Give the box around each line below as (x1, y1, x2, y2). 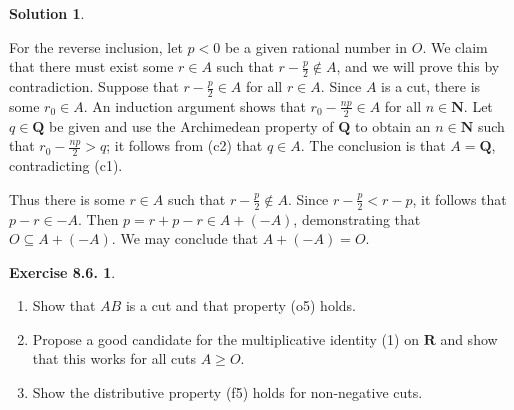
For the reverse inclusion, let (9, 36, 183, 57)
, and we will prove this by (336, 56, 500, 77)
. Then (78, 208, 119, 229)
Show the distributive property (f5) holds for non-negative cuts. (32, 382, 423, 403)
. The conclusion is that (300, 135, 446, 156)
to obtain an (355, 115, 431, 136)
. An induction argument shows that (83, 95, 306, 116)
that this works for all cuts (32, 348, 197, 369)
